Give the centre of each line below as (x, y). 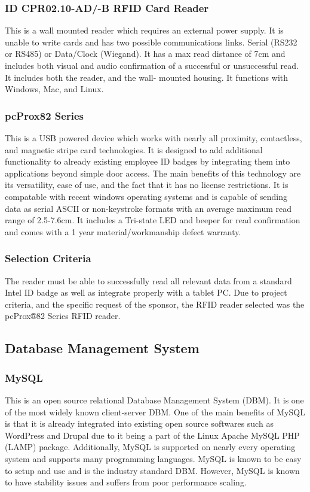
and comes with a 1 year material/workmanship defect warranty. (123, 231)
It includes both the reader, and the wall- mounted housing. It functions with (147, 77)
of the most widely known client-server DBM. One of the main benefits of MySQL (155, 411)
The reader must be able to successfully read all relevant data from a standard (148, 280)
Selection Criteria (48, 258)
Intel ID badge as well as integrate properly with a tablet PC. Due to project (146, 292)
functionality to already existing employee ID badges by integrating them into (148, 161)
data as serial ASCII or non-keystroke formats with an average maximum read (148, 208)
